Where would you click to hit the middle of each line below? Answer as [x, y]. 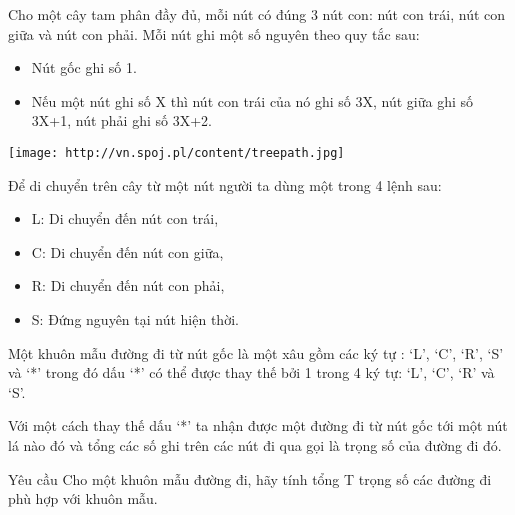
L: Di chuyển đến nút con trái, [125, 218]
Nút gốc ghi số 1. [84, 67]
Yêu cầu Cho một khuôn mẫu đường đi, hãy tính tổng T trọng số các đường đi [250, 478]
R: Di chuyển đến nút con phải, [128, 285]
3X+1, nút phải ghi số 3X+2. [121, 120]
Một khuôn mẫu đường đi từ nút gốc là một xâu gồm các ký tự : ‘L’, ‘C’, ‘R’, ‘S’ [256, 352]
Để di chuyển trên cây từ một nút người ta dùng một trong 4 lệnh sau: [225, 184]
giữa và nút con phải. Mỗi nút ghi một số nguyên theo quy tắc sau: [214, 33]
